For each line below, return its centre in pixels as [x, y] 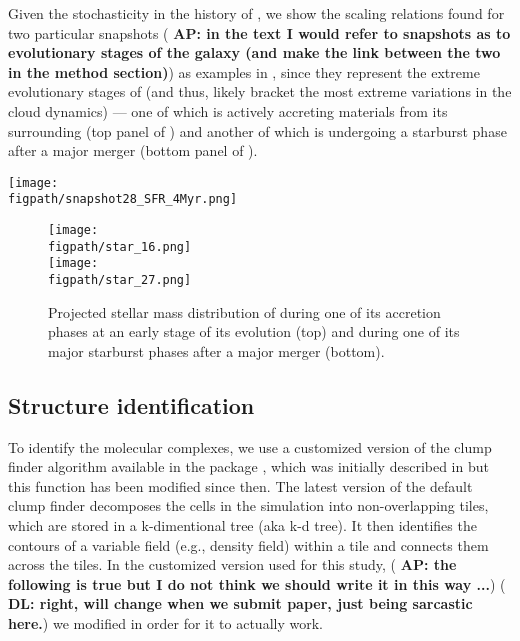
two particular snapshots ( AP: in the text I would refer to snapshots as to [259, 32]
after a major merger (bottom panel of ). [133, 150]
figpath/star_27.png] [120, 280]
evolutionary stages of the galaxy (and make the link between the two [254, 52]
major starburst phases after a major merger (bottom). [216, 350]
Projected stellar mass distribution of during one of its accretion [244, 311]
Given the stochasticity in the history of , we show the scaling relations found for [256, 13]
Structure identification [131, 404]
